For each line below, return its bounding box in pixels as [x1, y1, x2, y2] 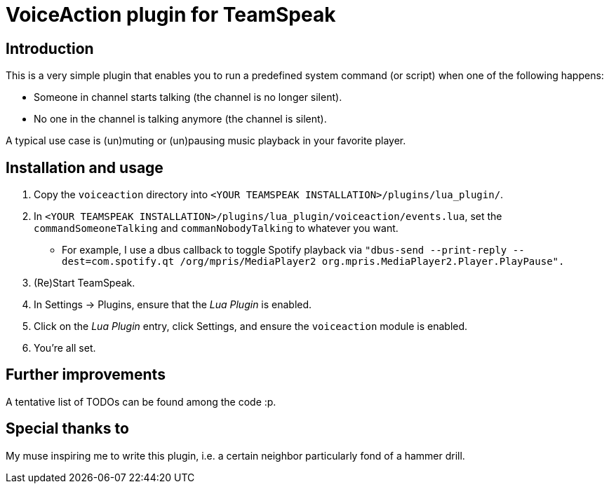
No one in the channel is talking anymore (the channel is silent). [34, 113, 327, 125]
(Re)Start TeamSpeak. [34, 277, 135, 289]
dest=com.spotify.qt [62, 256, 175, 268]
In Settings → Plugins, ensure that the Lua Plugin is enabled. [34, 298, 312, 311]
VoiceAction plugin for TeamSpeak [6, 3, 336, 27]
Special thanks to [6, 420, 129, 438]
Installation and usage [6, 158, 163, 177]
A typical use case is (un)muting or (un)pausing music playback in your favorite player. [6, 135, 406, 147]
